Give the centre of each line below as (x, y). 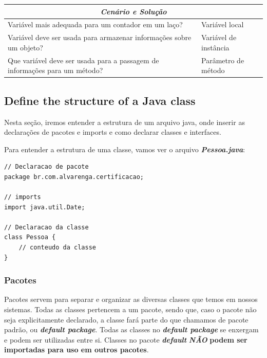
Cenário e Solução (133, 11)
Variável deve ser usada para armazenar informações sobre (100, 37)
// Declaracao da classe (46, 227)
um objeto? (25, 47)
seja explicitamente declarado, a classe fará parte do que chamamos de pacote (126, 319)
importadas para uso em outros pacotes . (77, 350)
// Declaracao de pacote (46, 167)
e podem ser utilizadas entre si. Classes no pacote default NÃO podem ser (126, 339)
